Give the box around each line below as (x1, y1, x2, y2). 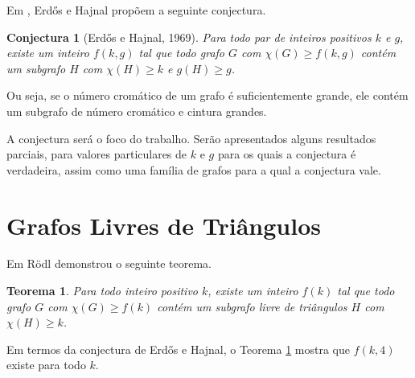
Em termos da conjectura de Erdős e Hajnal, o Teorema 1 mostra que (6, 340, 350, 357)
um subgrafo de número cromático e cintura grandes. (6, 102, 267, 119)
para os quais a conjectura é (217, 146, 356, 162)
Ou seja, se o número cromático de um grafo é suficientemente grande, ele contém (6, 87, 409, 104)
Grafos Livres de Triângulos (6, 208, 321, 241)
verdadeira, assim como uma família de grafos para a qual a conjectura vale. (6, 161, 381, 178)
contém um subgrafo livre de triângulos (157, 298, 347, 314)
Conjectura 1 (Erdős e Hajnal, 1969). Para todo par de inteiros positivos (6, 28, 372, 45)
